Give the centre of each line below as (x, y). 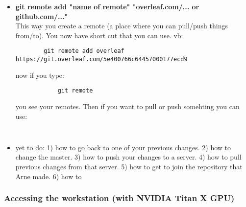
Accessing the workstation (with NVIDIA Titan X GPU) (119, 198)
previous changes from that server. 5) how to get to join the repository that (129, 166)
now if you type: (40, 75)
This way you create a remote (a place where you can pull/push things (122, 26)
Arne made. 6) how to (49, 176)
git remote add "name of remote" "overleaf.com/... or (107, 6)
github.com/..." (42, 16)
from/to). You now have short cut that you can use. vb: (99, 35)
